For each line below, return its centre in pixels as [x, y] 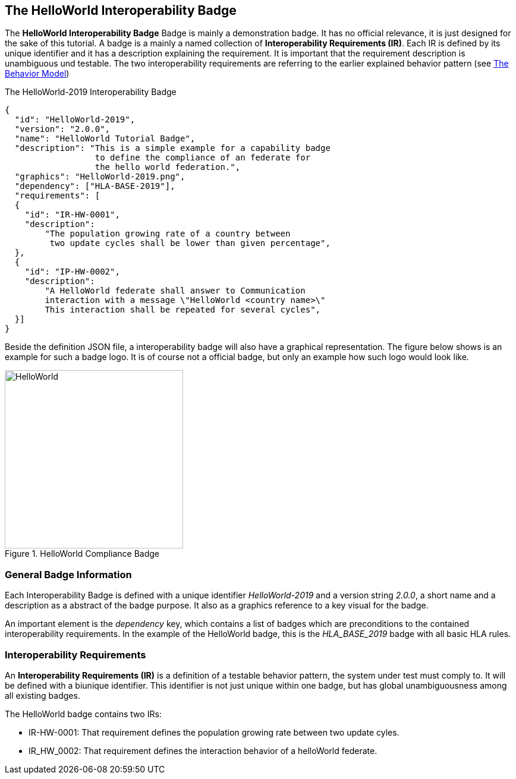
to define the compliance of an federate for [203, 158]
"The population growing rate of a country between [168, 234]
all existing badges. [43, 695]
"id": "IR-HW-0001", [72, 215]
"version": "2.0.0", [62, 129]
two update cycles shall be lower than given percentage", [190, 243]
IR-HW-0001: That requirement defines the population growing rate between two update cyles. [214, 732]
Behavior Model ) [37, 74]
